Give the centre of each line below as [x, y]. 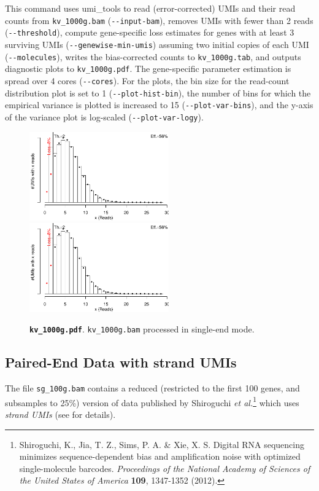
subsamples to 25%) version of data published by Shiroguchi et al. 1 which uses [152, 401]
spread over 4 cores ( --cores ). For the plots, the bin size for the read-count [147, 80]
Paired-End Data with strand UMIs [121, 362]
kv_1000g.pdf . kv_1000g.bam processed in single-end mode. [142, 329]
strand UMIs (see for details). [60, 414]
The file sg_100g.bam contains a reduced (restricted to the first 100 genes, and [152, 388]
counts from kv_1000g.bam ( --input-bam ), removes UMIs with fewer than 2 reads [159, 20]
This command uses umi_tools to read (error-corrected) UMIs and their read [150, 8]
